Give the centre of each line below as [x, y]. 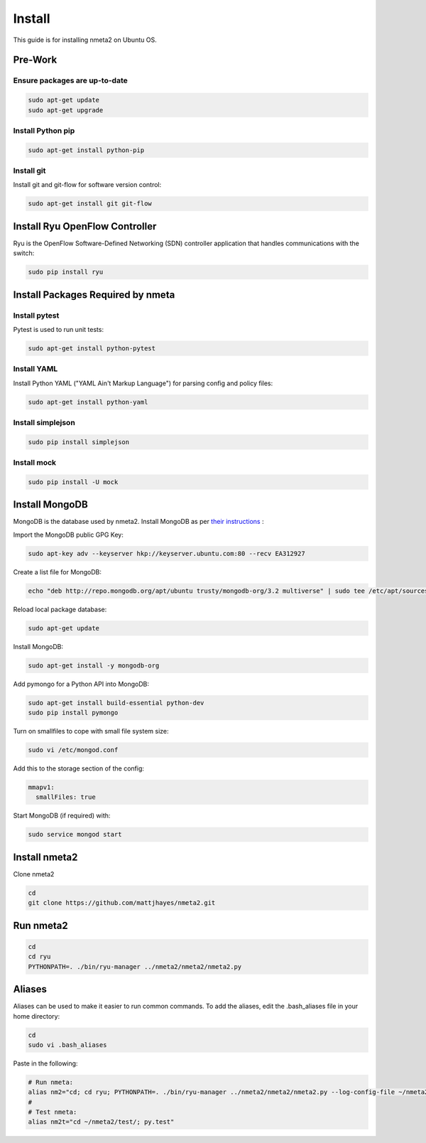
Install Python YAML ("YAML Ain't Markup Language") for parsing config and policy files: [143, 383]
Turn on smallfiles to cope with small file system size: [91, 731]
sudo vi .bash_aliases [67, 1045]
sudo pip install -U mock [73, 482]
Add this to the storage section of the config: [79, 768]
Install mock [35, 463]
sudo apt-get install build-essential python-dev [116, 703]
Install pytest [36, 315]
